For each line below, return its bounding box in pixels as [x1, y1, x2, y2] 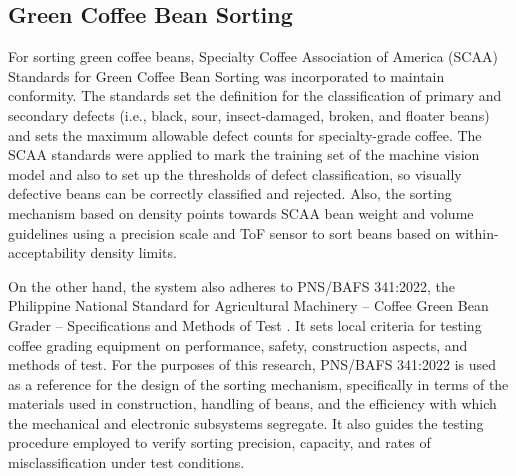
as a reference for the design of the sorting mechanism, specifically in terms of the [8, 373, 509, 394]
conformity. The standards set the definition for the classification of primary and [8, 85, 502, 106]
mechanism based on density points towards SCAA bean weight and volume [8, 202, 474, 223]
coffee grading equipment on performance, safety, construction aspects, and [8, 334, 468, 355]
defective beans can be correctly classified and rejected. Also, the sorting [8, 183, 452, 204]
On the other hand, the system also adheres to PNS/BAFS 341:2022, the [8, 275, 456, 296]
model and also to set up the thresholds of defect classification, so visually [8, 163, 462, 184]
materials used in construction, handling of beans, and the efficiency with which [8, 393, 497, 414]
